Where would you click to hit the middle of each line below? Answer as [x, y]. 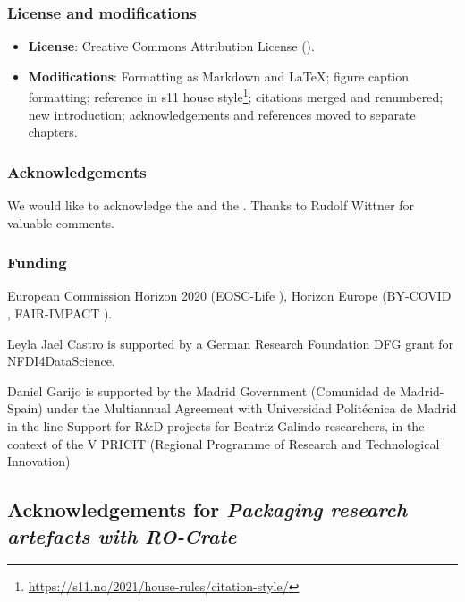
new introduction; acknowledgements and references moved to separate [222, 114]
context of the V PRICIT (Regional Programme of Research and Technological [224, 443]
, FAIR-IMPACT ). [60, 314]
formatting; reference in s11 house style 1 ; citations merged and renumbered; [236, 96]
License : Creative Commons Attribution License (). [171, 46]
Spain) [25, 408]
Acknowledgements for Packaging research [207, 509]
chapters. [53, 132]
